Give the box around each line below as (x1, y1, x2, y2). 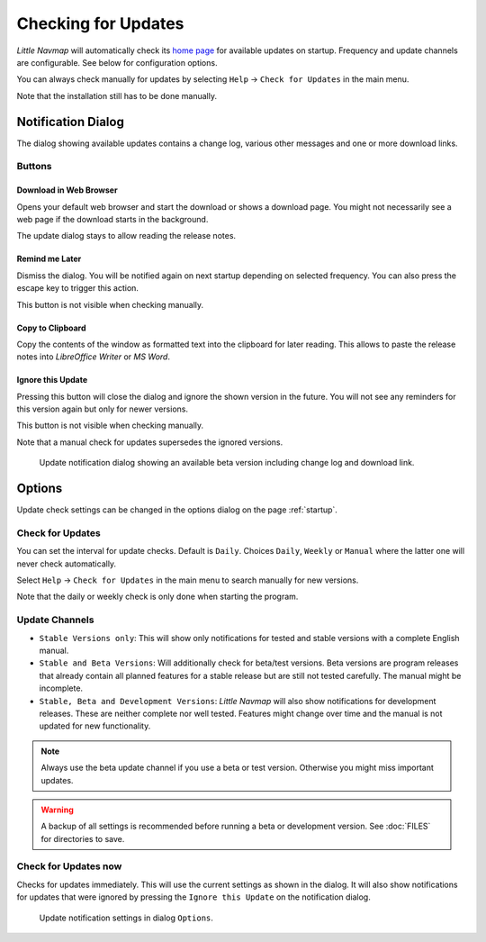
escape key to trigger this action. (16, 283, 139, 294)
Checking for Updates (16, 14, 184, 33)
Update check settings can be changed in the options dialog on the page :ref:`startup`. (16, 504, 337, 515)
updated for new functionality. (39, 720, 151, 731)
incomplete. (39, 683, 84, 693)
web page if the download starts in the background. (16, 213, 209, 224)
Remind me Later (16, 253, 82, 265)
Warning (40, 804, 74, 815)
